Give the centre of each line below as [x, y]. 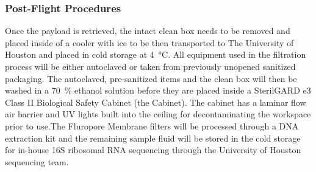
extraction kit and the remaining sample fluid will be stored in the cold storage [153, 138]
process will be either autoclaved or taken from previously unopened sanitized [150, 66]
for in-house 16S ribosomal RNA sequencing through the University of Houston [153, 150]
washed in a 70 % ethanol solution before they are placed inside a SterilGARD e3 [158, 90]
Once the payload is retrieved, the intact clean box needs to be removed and [148, 31]
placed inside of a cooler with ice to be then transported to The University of [149, 42]
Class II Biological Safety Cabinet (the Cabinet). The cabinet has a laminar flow [156, 102]
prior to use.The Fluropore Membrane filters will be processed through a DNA [152, 126]
